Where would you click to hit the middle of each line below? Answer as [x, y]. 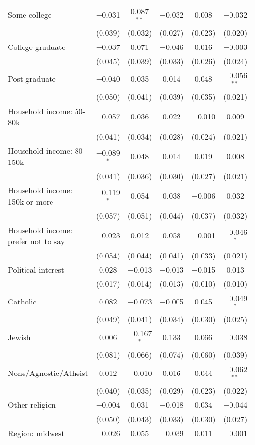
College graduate [37, 47]
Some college [30, 15]
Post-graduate [32, 79]
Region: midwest [36, 433]
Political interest [36, 269]
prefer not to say [37, 241]
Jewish [19, 337]
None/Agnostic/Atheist [48, 373]
